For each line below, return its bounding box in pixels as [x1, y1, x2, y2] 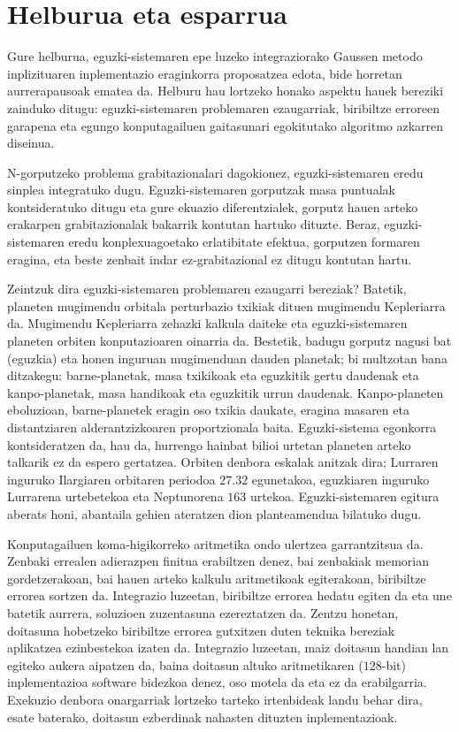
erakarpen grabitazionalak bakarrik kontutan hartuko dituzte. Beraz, [7, 215, 380, 233]
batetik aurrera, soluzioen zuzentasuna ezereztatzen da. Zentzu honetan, [7, 603, 399, 621]
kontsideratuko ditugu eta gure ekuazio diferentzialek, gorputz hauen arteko [7, 197, 418, 216]
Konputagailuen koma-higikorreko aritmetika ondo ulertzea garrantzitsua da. [7, 534, 424, 553]
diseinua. [7, 133, 55, 152]
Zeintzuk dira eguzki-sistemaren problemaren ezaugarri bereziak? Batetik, [7, 279, 407, 298]
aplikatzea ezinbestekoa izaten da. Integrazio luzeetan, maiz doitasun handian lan [7, 638, 449, 657]
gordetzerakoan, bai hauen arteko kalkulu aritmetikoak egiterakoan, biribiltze [7, 568, 426, 587]
